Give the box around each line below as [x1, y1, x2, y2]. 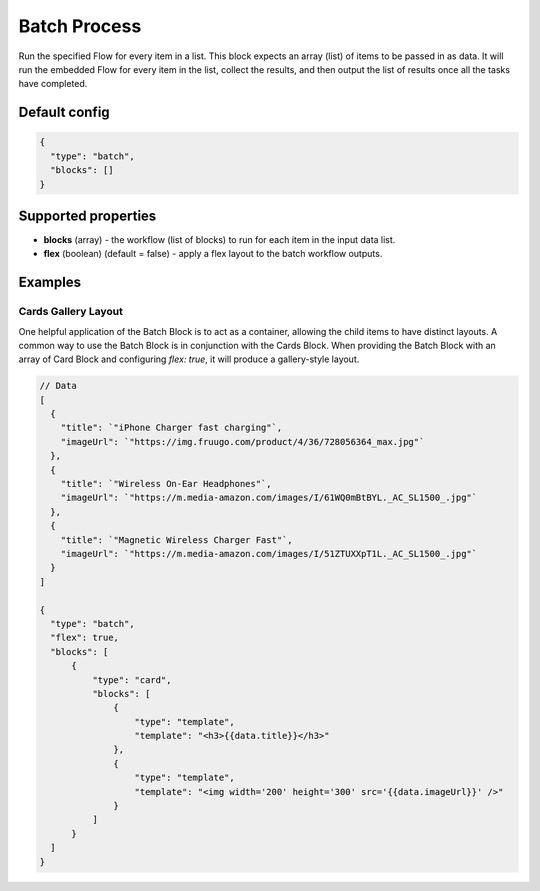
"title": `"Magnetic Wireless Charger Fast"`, [60, 534, 294, 545]
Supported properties [18, 207, 157, 224]
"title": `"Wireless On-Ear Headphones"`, [60, 478, 272, 490]
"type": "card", [91, 674, 172, 685]
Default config [18, 104, 110, 121]
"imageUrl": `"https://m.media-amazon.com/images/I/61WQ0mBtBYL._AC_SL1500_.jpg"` [60, 492, 478, 504]
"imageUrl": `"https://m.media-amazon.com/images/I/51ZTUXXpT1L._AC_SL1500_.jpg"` [60, 548, 478, 559]
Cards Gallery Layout [18, 305, 124, 319]
